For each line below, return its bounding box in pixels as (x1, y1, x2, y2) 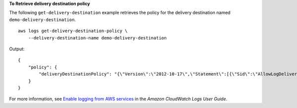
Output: (9, 46, 25, 52)
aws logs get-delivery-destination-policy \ (18, 28, 128, 34)
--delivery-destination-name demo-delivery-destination (28, 35, 167, 40)
